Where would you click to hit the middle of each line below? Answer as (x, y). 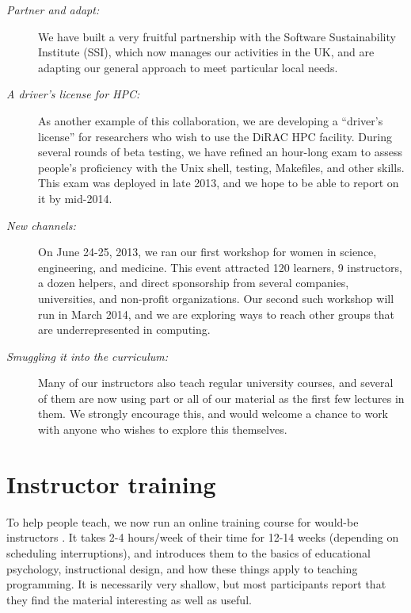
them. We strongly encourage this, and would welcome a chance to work (213, 414)
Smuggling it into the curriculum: (87, 356)
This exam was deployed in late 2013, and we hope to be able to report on (219, 183)
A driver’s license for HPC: (73, 94)
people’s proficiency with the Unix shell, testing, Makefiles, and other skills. (221, 167)
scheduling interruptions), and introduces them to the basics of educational (188, 552)
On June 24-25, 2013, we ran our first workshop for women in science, (207, 252)
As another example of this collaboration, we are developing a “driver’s (211, 120)
